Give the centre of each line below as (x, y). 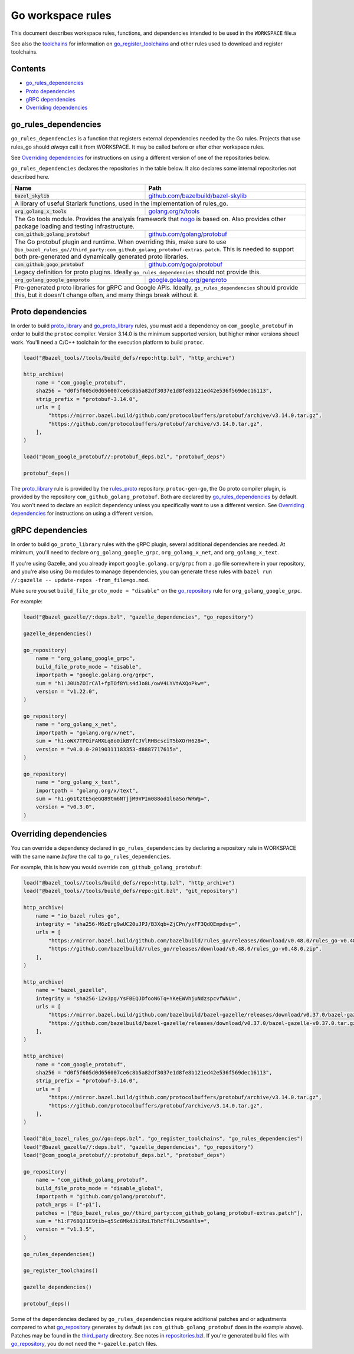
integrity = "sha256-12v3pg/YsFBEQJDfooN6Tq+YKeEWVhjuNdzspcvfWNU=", (138, 998)
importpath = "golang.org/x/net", (86, 732)
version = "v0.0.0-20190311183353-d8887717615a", (109, 749)
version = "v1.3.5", (65, 1229)
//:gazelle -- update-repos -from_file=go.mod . (80, 580)
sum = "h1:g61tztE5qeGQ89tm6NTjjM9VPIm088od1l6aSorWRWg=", (123, 799)
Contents (28, 69)
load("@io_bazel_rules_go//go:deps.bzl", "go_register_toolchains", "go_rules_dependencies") (163, 1139)
